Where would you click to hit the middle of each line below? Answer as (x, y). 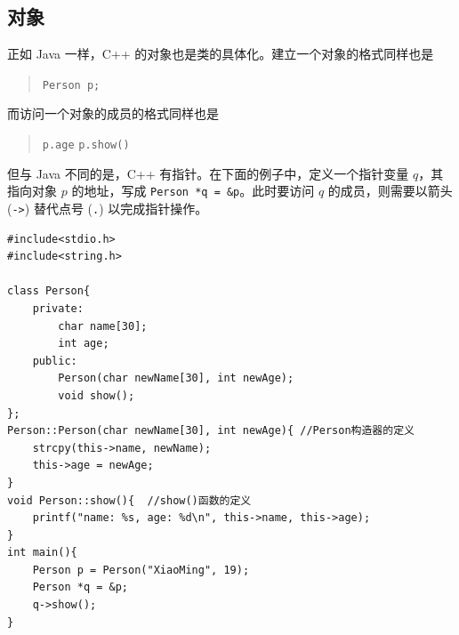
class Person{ (49, 291)
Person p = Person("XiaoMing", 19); (141, 570)
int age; (84, 344)
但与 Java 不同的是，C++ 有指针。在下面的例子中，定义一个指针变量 (208, 173)
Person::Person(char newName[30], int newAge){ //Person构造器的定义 (211, 431)
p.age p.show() (86, 145)
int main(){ (42, 553)
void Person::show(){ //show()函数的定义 (129, 500)
